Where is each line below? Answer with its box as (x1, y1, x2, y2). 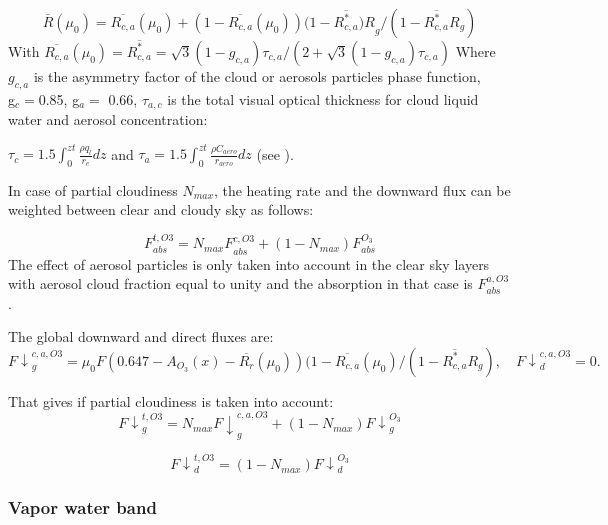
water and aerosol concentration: (8, 108, 208, 129)
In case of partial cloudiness (8, 179, 178, 200)
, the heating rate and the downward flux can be (213, 179, 511, 200)
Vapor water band (8, 495, 157, 520)
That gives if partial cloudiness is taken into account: (8, 390, 334, 411)
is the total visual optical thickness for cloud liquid (167, 88, 479, 109)
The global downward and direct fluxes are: (8, 326, 274, 347)
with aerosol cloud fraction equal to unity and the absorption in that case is (8, 273, 473, 294)
